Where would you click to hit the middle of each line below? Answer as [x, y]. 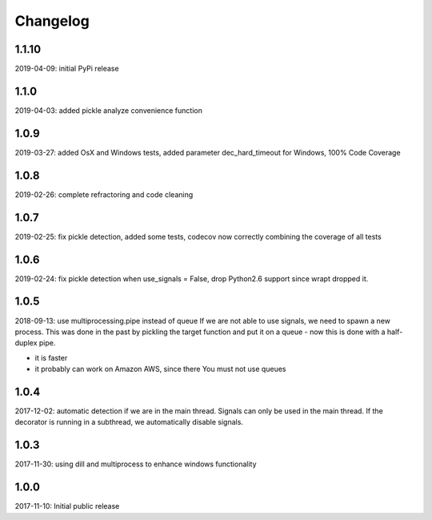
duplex [26, 343]
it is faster [51, 357]
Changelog [52, 21]
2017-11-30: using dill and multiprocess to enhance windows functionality [136, 464]
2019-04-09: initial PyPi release [67, 69]
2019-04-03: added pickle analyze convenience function [109, 110]
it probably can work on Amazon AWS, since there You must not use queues [160, 369]
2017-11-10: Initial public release [67, 506]
